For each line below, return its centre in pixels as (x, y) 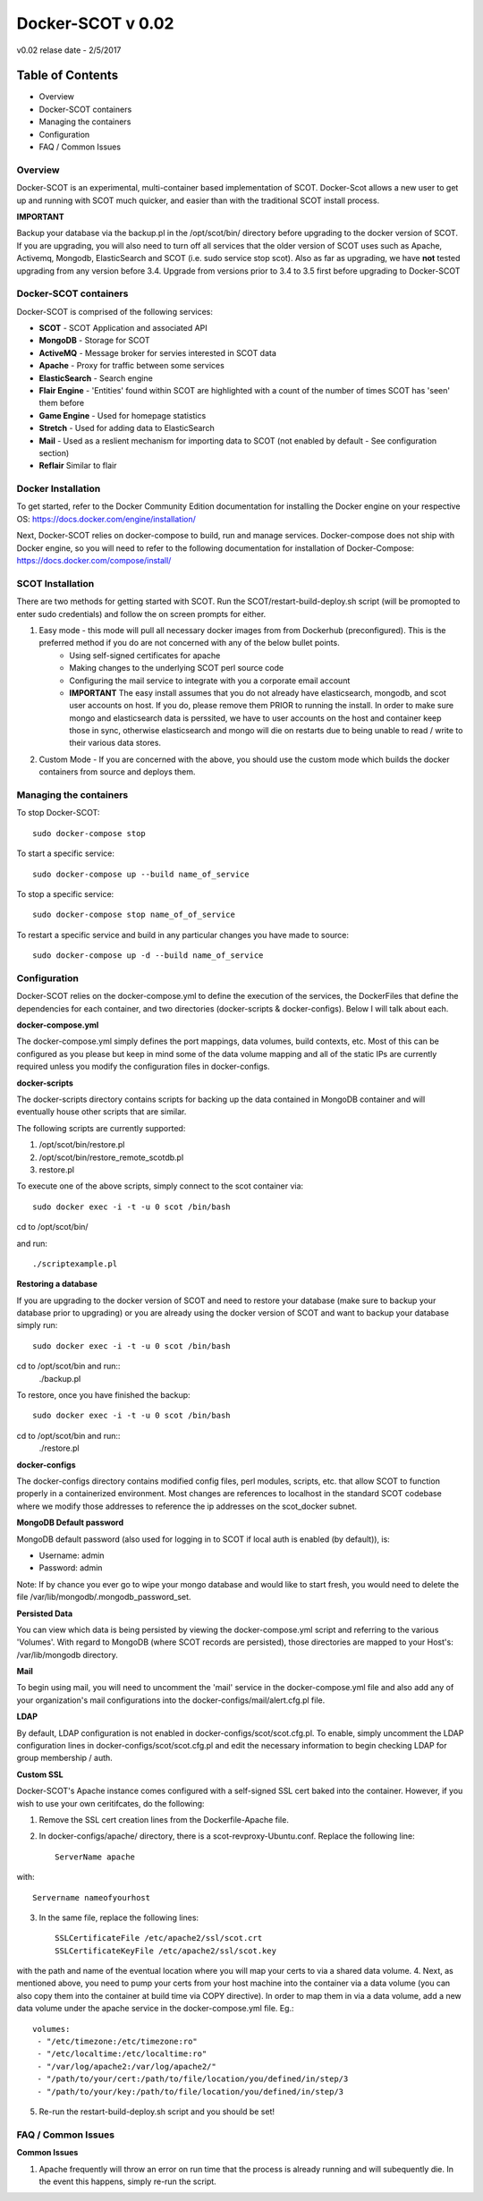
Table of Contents (68, 76)
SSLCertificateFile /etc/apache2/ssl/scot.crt (159, 1938)
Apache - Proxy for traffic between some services (132, 366)
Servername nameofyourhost (92, 1897)
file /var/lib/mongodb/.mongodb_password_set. (104, 1597)
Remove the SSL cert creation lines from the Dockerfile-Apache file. (164, 1819)
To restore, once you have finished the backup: (104, 1395)
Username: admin (72, 1555)
